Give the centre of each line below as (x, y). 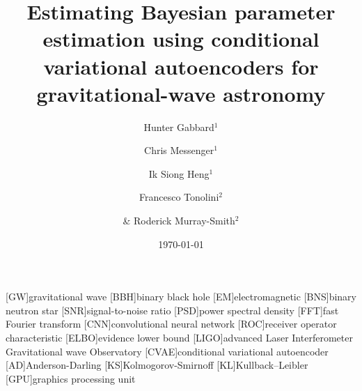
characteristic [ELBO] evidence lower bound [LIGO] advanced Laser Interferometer (179, 338)
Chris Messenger (179, 150)
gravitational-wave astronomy (181, 93)
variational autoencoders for (181, 66)
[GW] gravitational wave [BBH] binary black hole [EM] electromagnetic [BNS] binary (181, 297)
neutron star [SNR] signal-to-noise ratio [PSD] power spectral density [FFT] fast (172, 310)
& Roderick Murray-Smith (179, 221)
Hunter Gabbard (179, 127)
